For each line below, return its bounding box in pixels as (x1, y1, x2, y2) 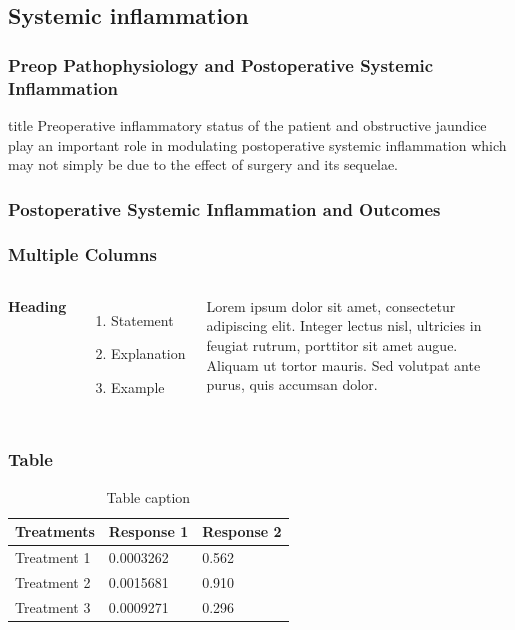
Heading (8, 295, 67, 316)
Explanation (111, 343, 186, 364)
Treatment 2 (15, 572, 91, 593)
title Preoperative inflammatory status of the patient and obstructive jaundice (8, 114, 487, 135)
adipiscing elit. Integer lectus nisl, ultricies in (206, 315, 482, 336)
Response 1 (108, 521, 189, 542)
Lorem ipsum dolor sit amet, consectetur (206, 295, 456, 316)
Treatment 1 (15, 547, 91, 568)
